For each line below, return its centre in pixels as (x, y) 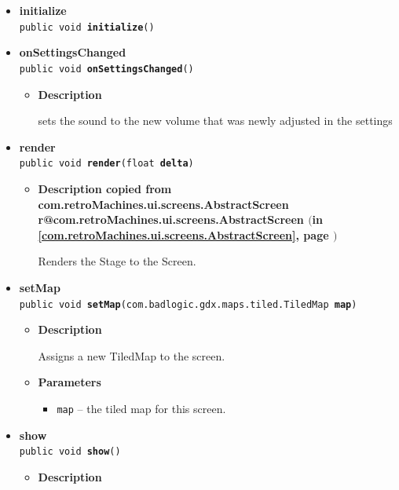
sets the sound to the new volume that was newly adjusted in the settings (215, 121)
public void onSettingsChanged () (106, 69)
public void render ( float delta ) (106, 164)
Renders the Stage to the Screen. (117, 261)
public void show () (70, 452)
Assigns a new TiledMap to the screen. (132, 355)
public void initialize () (87, 27)
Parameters (70, 382)
